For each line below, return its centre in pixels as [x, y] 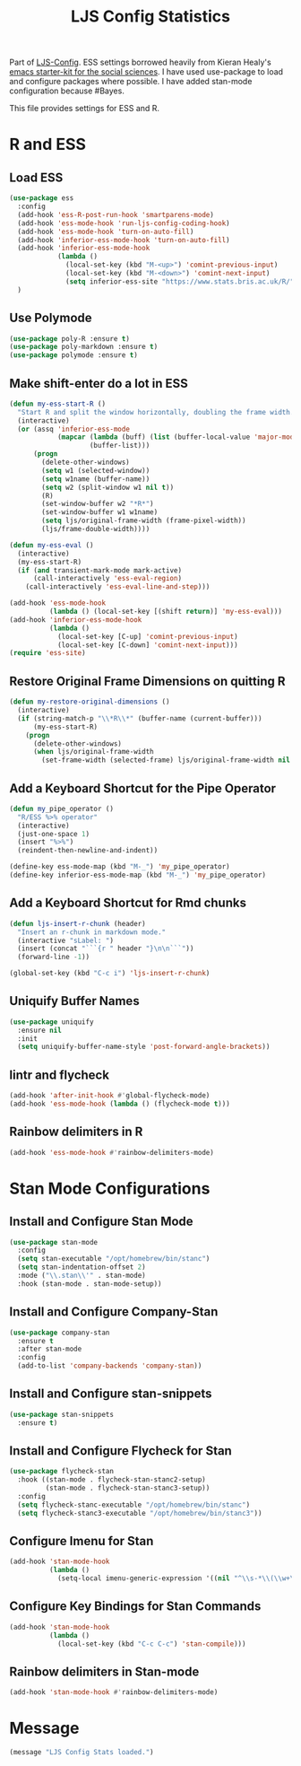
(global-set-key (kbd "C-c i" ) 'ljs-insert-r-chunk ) [110, 974]
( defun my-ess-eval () [52, 545]
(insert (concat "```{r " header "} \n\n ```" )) [106, 949]
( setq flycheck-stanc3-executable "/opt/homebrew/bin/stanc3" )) [140, 1513]
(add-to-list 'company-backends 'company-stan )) [110, 1366]
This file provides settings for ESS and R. [84, 109]
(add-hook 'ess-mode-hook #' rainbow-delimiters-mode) [112, 1152]
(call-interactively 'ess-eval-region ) [107, 579]
